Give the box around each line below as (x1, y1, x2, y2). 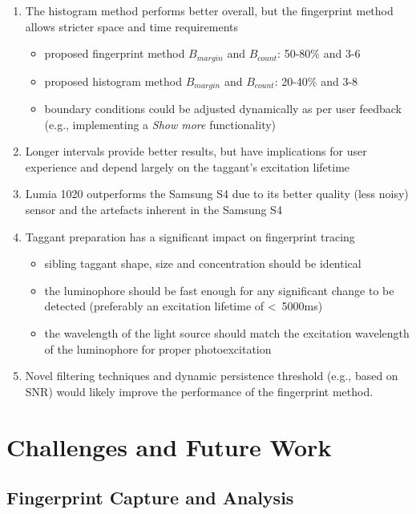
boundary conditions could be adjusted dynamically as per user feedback (44, 100, 402, 117)
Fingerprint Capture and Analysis (6, 485, 294, 510)
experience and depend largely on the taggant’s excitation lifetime (25, 158, 350, 175)
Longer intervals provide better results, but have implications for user (25, 143, 367, 160)
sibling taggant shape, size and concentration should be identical (44, 255, 361, 272)
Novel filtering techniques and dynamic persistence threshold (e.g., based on (25, 367, 398, 384)
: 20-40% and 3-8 (274, 72, 358, 89)
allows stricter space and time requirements (25, 18, 239, 34)
